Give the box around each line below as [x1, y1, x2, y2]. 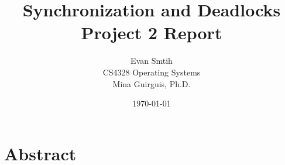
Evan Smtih [131, 54, 173, 67]
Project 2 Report [81, 20, 222, 44]
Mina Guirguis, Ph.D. [112, 77, 191, 90]
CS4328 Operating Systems [102, 66, 201, 78]
